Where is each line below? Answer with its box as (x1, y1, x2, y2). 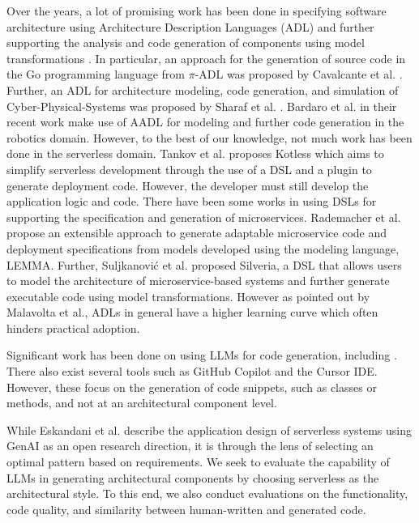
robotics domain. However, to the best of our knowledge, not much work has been (6, 129, 413, 146)
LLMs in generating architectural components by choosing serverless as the (6, 469, 379, 486)
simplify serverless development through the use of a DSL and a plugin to (6, 160, 372, 177)
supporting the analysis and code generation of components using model (6, 34, 365, 51)
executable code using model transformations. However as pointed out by (6, 287, 370, 304)
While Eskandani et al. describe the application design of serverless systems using (6, 421, 413, 438)
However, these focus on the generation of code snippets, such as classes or (6, 378, 377, 395)
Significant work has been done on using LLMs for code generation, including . (6, 347, 397, 364)
